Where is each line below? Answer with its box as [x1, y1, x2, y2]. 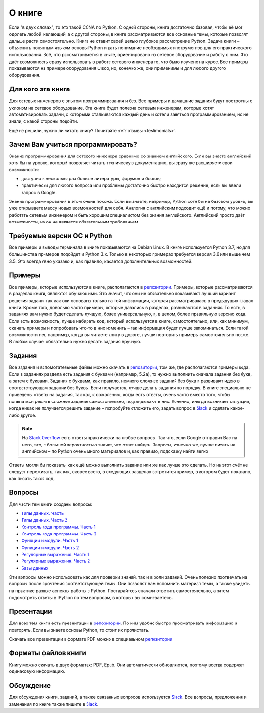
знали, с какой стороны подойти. [9, 118, 78, 124]
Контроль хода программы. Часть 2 [21, 531, 97, 536]
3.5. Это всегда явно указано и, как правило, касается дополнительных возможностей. [9, 258, 193, 264]
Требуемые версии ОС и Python [9, 231, 112, 240]
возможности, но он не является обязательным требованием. [9, 219, 140, 225]
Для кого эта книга [9, 85, 70, 93]
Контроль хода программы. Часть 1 [21, 524, 96, 530]
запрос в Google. [21, 189, 57, 195]
